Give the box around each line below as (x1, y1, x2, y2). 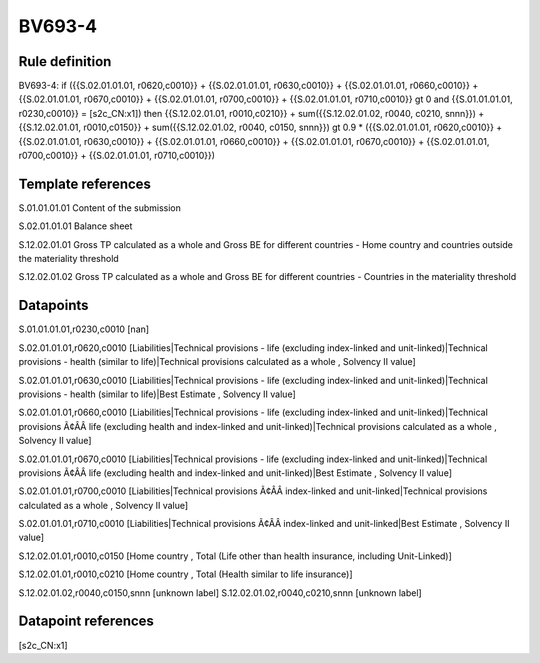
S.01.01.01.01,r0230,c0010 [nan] (18, 323, 150, 335)
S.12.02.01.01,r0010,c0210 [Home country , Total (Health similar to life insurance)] (18, 568, 354, 580)
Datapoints (18, 297, 89, 314)
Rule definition (18, 53, 112, 70)
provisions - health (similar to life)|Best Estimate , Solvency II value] (18, 388, 297, 400)
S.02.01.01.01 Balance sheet (18, 220, 133, 232)
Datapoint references (18, 613, 155, 630)
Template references (18, 175, 152, 192)
